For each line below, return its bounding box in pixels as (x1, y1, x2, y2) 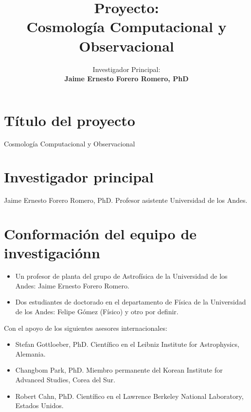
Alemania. (15, 348, 46, 358)
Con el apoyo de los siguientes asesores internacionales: (4, 322, 167, 333)
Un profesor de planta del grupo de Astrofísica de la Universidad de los (15, 271, 228, 281)
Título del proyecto (4, 110, 135, 130)
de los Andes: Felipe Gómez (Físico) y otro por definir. (15, 306, 179, 317)
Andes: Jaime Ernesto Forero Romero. (15, 280, 129, 290)
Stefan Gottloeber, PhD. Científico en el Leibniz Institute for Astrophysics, (15, 339, 239, 349)
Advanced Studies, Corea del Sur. (15, 375, 115, 384)
